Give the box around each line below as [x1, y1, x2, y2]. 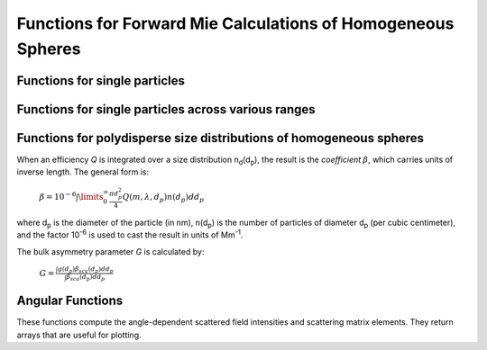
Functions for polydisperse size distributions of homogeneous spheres [16, 130, 424, 146]
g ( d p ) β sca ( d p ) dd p [57, 265, 114, 274]
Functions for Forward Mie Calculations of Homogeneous [16, 13, 455, 33]
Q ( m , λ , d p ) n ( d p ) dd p [122, 192, 205, 204]
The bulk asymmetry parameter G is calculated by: [16, 246, 205, 256]
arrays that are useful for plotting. [16, 329, 142, 340]
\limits [78, 192, 104, 202]
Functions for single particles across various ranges [16, 102, 316, 117]
